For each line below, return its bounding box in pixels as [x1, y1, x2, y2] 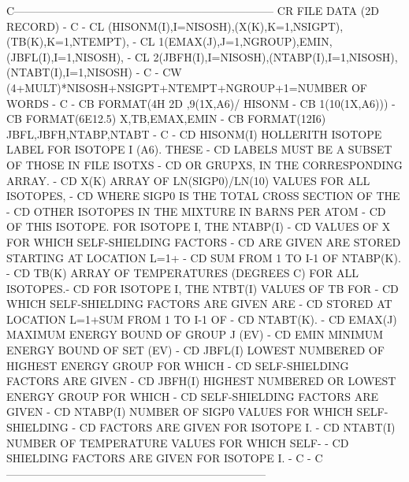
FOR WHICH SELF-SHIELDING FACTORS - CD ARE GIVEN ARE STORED [6, 233, 401, 250]
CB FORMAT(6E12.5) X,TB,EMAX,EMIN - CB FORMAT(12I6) [6, 110, 326, 127]
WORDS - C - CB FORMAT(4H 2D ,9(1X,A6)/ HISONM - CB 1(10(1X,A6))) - [6, 95, 396, 111]
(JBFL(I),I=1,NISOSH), [6, 48, 124, 65]
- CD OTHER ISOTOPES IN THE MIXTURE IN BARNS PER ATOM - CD [6, 202, 386, 219]
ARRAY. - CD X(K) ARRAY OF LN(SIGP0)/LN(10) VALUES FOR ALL [6, 172, 370, 188]
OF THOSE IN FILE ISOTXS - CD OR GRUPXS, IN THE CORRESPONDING [6, 156, 403, 172]
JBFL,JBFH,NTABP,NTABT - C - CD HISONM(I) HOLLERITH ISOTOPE [6, 125, 382, 142]
